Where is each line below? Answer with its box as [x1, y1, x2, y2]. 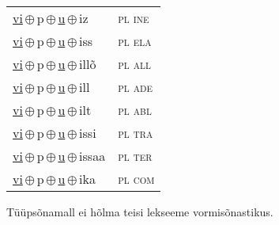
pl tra [118, 124, 153, 142]
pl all [118, 55, 151, 73]
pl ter [118, 147, 153, 165]
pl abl [118, 101, 152, 119]
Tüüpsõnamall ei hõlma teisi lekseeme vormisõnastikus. [6, 204, 273, 219]
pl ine [118, 9, 149, 27]
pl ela [118, 32, 152, 50]
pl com [118, 170, 155, 188]
